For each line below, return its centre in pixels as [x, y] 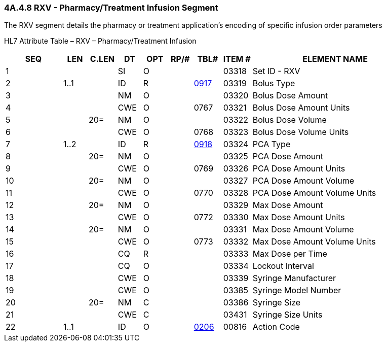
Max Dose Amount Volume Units [314, 242]
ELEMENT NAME [335, 59]
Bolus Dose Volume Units [301, 132]
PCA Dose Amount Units [299, 169]
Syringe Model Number [297, 290]
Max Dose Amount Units [299, 217]
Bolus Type [274, 83]
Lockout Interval [283, 266]
